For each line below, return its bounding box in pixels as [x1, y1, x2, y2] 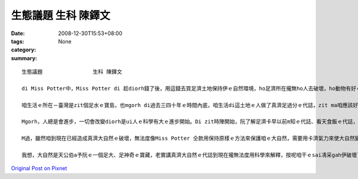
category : [11, 46, 36, 54]
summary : [11, 54, 38, 62]
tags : [11, 37, 24, 45]
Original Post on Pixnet [11, 165, 67, 172]
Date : [11, 30, 25, 37]
